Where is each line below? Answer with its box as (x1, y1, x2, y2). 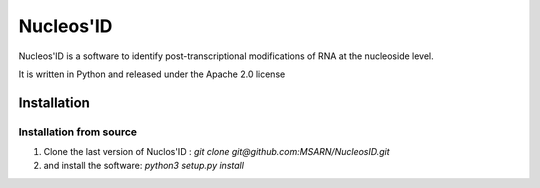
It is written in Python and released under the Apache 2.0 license (18, 68, 286, 80)
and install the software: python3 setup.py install (43, 160, 245, 172)
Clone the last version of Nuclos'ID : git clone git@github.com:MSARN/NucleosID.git (43, 146, 390, 158)
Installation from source (18, 125, 138, 139)
